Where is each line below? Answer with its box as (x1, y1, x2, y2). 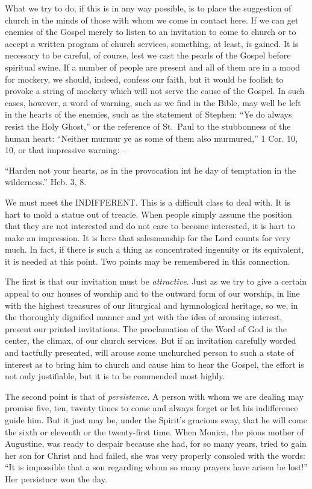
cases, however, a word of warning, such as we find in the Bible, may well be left (5, 96, 301, 109)
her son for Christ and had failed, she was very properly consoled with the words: (5, 449, 305, 461)
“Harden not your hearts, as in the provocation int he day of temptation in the (5, 163, 296, 176)
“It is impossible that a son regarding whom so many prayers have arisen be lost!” (5, 461, 308, 473)
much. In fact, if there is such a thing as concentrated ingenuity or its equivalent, (5, 243, 304, 256)
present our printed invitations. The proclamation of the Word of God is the (5, 322, 287, 335)
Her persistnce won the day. (5, 472, 107, 485)
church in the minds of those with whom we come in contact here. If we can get (5, 13, 299, 26)
